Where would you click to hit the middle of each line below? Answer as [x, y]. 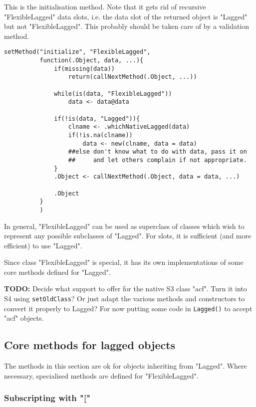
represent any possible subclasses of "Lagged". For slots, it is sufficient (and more [128, 236]
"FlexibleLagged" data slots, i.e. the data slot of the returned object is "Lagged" [126, 16]
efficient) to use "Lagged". [43, 245]
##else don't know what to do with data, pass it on [157, 152]
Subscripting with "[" [47, 398]
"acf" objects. [24, 318]
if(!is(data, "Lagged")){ [97, 118]
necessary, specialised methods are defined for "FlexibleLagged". [101, 375]
